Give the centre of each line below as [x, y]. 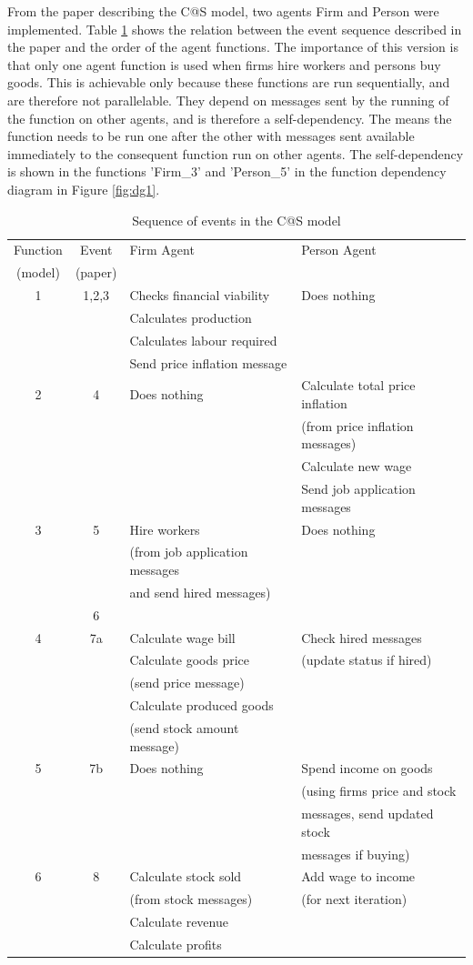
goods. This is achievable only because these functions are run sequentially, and [229, 82]
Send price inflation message [208, 362]
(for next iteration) [354, 899]
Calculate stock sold [186, 876]
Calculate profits [176, 944]
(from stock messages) [191, 899]
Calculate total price [358, 385]
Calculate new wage [357, 466]
